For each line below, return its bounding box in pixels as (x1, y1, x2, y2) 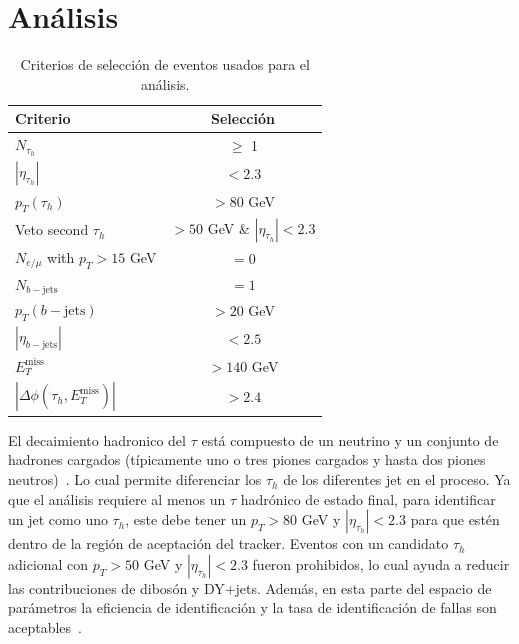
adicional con (8, 553, 89, 574)
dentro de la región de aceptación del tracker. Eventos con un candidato (8, 533, 449, 554)
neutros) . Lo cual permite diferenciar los (8, 469, 262, 490)
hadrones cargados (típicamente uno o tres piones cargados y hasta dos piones (8, 449, 486, 470)
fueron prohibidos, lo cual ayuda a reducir (252, 553, 510, 574)
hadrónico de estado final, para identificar (240, 488, 496, 509)
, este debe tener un (125, 509, 247, 530)
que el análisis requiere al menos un (8, 488, 226, 509)
